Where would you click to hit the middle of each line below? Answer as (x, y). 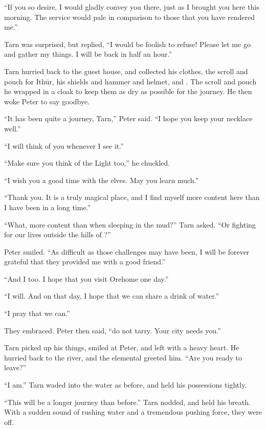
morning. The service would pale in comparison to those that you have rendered (130, 17)
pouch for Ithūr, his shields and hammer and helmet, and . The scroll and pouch (130, 81)
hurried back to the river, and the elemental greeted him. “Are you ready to (123, 357)
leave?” (15, 367)
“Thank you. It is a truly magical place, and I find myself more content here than (132, 197)
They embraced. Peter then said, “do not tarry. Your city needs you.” (113, 330)
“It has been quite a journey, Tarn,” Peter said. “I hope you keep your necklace (128, 118)
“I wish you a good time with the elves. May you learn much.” (102, 180)
